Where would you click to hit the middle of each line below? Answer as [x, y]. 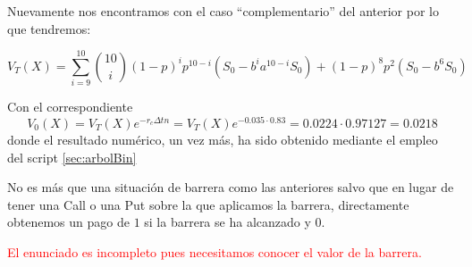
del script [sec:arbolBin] [72, 157]
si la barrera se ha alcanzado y [228, 222]
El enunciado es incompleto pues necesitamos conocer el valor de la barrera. [215, 251]
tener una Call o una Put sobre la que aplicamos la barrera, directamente [208, 204]
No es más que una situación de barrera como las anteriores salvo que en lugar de [231, 187]
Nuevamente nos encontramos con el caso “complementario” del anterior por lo [223, 11]
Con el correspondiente [70, 107]
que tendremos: [49, 28]
